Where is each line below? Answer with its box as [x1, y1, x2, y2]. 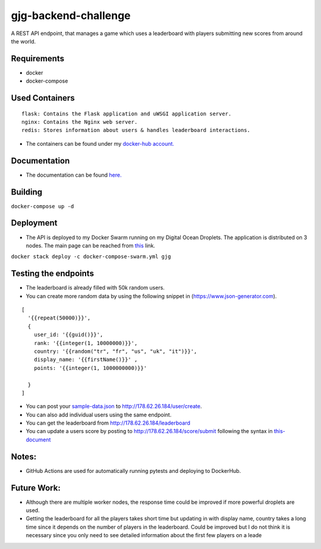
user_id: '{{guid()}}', [33, 331, 103, 338]
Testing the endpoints [11, 268, 95, 279]
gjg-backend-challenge [11, 9, 131, 22]
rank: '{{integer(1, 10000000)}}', [33, 340, 138, 346]
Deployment [11, 218, 58, 228]
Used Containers [11, 93, 75, 103]
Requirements [11, 54, 65, 64]
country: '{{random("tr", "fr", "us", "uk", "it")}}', [33, 348, 197, 355]
